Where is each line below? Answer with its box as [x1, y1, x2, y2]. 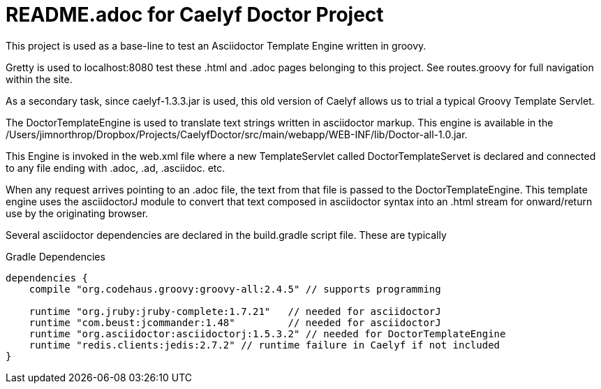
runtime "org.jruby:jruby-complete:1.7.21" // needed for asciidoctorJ [29, 305, 441, 317]
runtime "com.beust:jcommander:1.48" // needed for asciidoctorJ [29, 316, 441, 328]
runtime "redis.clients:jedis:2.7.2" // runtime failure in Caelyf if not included [29, 339, 500, 351]
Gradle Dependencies [6, 250, 105, 263]
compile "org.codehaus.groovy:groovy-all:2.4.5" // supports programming [29, 283, 441, 295]
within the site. [6, 73, 73, 85]
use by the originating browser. [6, 207, 149, 219]
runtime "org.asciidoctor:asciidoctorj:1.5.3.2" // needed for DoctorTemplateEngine [29, 328, 506, 339]
